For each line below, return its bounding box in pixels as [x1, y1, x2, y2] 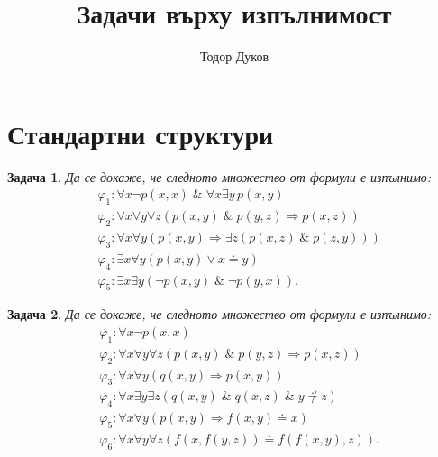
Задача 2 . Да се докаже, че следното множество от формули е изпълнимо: [7, 305, 432, 324]
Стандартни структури [7, 114, 274, 151]
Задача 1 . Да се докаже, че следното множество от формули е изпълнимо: [7, 167, 432, 186]
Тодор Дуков [199, 47, 269, 66]
